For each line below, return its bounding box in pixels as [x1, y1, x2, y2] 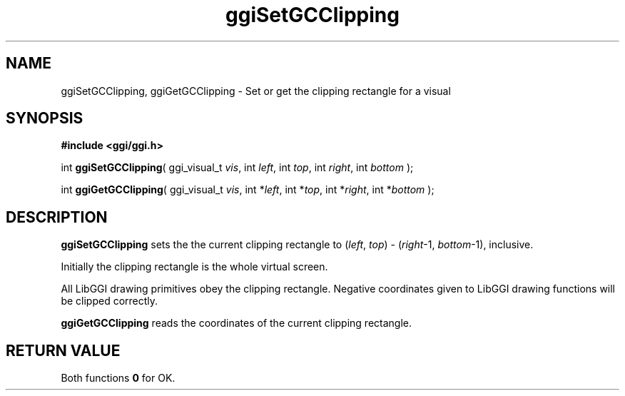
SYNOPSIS [6, 109, 83, 128]
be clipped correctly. [61, 295, 158, 308]
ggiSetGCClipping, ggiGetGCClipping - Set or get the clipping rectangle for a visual [61, 84, 451, 97]
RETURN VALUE [6, 341, 121, 360]
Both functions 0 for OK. [61, 372, 176, 385]
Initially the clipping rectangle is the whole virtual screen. [61, 260, 328, 273]
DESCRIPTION [6, 208, 108, 226]
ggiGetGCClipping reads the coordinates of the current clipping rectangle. [61, 317, 412, 330]
